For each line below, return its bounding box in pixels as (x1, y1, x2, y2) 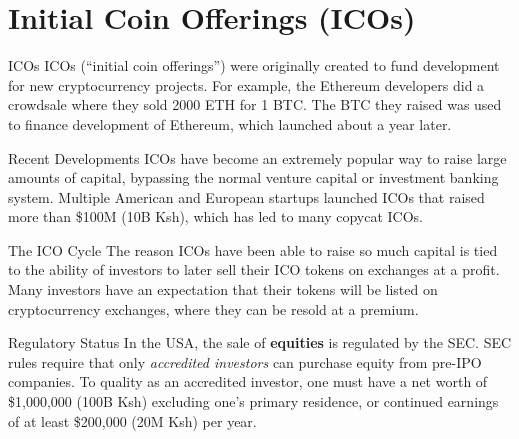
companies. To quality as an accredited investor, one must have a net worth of (8, 371, 488, 392)
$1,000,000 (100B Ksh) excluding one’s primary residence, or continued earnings (8, 391, 499, 412)
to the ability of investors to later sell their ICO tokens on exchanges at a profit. (8, 259, 500, 280)
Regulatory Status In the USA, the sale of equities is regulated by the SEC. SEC (8, 332, 512, 353)
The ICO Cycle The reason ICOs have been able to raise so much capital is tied (8, 239, 498, 260)
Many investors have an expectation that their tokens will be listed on (8, 279, 438, 300)
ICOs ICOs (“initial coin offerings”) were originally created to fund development (8, 55, 500, 76)
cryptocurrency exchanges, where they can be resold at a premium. (8, 298, 419, 319)
